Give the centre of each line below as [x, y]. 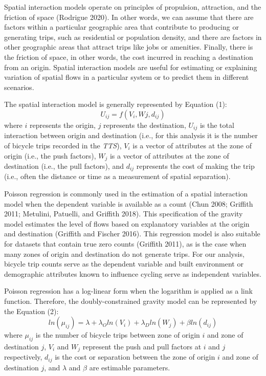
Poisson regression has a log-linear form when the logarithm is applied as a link [128, 291]
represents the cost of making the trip [195, 166]
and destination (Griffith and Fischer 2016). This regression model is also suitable [132, 234]
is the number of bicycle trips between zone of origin [118, 335]
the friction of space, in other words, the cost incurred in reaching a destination [129, 57]
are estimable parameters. [130, 367]
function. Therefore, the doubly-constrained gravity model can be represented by [131, 301]
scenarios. [19, 87]
